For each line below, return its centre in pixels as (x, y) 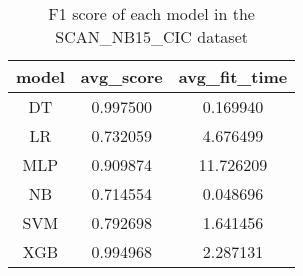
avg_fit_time (233, 76)
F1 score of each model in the (151, 13)
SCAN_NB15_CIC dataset (151, 36)
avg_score (121, 76)
